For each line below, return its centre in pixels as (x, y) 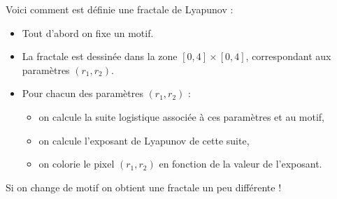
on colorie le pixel (77, 164)
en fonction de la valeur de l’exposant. (241, 164)
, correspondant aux (288, 56)
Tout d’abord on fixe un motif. (88, 32)
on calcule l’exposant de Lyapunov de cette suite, (144, 140)
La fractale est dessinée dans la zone (100, 56)
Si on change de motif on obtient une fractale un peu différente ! (144, 187)
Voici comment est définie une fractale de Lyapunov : (120, 9)
